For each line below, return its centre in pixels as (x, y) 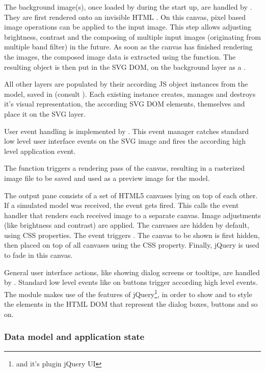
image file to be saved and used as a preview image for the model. (107, 178)
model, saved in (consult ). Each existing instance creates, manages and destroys (130, 94)
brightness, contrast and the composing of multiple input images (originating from (132, 36)
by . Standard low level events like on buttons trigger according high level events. (131, 282)
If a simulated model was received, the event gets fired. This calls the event (122, 205)
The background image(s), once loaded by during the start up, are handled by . (128, 7)
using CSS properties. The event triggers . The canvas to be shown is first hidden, (132, 235)
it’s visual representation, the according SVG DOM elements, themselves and (125, 104)
